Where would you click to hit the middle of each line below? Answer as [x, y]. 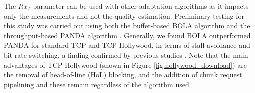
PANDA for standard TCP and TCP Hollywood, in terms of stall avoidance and [127, 45]
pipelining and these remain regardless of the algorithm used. [98, 84]
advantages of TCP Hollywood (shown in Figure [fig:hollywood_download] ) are [126, 65]
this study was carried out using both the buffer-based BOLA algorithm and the [127, 26]
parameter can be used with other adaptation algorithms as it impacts [141, 6]
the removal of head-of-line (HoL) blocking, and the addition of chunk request [123, 75]
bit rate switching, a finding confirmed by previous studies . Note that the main [126, 55]
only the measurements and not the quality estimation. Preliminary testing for [124, 16]
